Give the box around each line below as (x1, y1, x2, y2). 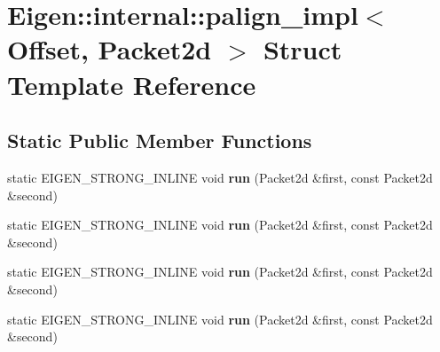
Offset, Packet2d (7, 31, 212, 67)
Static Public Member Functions (7, 127, 312, 154)
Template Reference (7, 66, 256, 102)
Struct (263, 31, 342, 67)
